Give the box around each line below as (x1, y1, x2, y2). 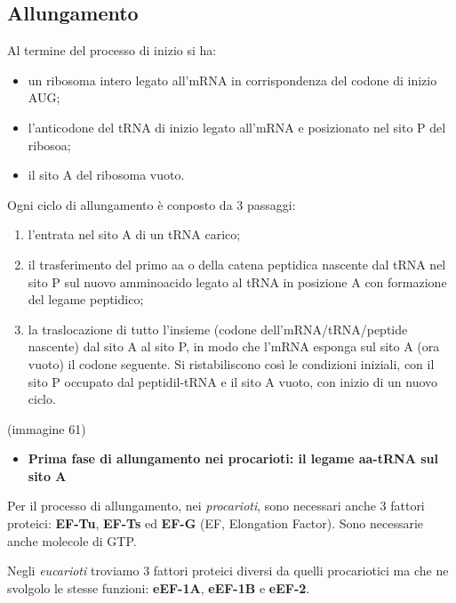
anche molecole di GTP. (7, 531, 137, 550)
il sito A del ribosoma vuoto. (28, 165, 185, 184)
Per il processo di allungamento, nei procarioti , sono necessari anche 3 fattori (7, 496, 425, 515)
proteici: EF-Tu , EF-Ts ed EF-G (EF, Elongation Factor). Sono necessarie (7, 514, 424, 533)
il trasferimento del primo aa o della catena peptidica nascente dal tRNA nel (28, 254, 446, 273)
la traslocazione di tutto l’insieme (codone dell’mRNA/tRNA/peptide (28, 319, 408, 338)
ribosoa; (28, 135, 71, 154)
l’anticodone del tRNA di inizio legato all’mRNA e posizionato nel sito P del (28, 117, 446, 136)
